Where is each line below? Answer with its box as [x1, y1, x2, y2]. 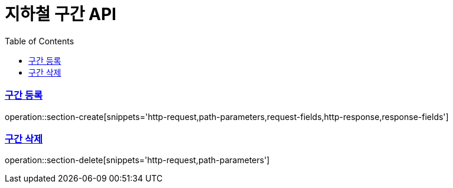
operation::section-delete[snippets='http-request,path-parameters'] [5, 155, 270, 166]
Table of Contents [5, 35, 74, 46]
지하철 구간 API [5, 4, 116, 24]
